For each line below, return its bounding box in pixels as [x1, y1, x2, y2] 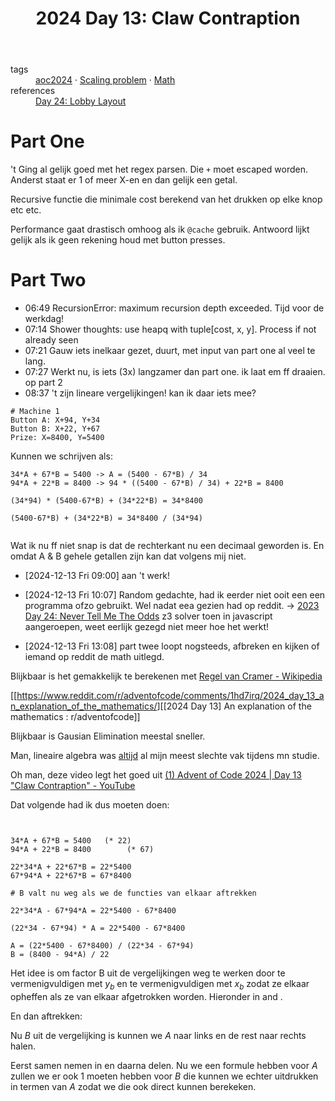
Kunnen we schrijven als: [10, 450, 113, 462]
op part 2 [24, 377, 63, 389]
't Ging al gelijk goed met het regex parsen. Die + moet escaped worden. [10, 163, 308, 176]
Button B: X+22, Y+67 [10, 424, 101, 434]
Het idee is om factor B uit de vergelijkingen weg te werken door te [10, 967, 286, 979]
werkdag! [24, 313, 65, 325]
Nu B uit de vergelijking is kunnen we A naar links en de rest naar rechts [10, 1029, 307, 1041]
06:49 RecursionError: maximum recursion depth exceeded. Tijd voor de [24, 302, 325, 314]
